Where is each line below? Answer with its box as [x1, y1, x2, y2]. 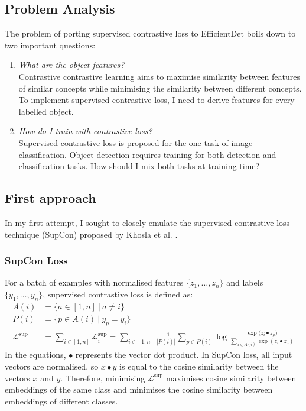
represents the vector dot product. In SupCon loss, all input [75, 348, 292, 361]
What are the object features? [18, 59, 125, 71]
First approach [5, 189, 96, 207]
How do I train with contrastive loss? [18, 125, 152, 137]
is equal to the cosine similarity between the [119, 360, 279, 372]
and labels [226, 276, 263, 289]
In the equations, [5, 348, 66, 361]
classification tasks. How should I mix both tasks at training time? [18, 160, 260, 172]
